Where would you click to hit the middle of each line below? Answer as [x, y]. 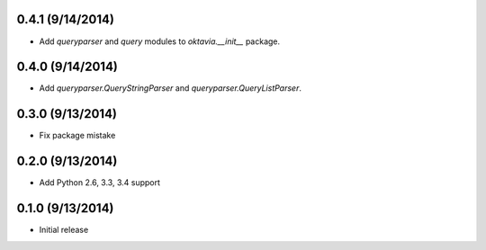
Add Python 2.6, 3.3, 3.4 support [100, 183]
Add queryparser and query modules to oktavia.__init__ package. [160, 41]
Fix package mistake [77, 136]
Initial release [64, 230]
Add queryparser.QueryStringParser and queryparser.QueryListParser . [170, 88]
